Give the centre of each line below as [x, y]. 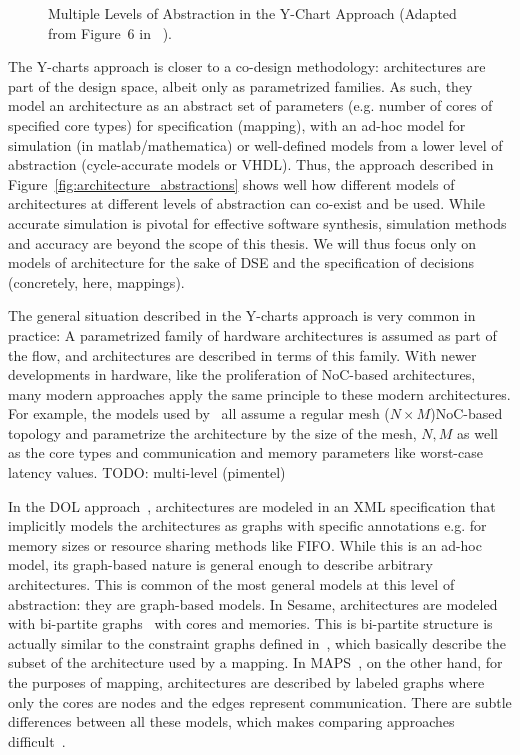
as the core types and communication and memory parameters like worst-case [245, 452]
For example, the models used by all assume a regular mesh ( [199, 413]
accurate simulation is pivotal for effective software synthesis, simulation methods [257, 222]
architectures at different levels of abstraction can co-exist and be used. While [246, 203]
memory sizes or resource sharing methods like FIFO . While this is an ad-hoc [245, 544]
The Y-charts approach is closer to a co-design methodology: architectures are [247, 66]
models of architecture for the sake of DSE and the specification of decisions [241, 262]
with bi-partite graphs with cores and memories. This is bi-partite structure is [250, 623]
